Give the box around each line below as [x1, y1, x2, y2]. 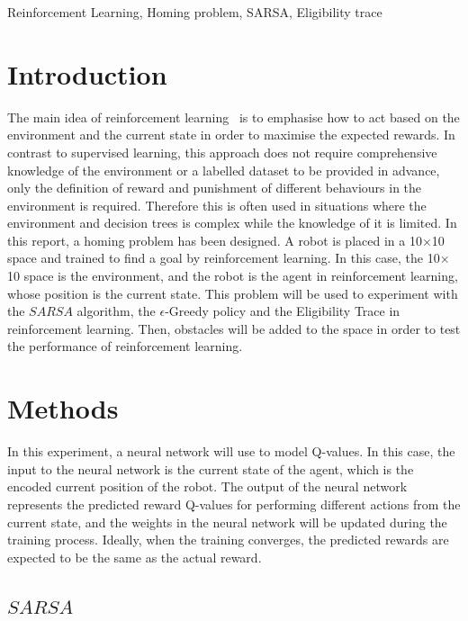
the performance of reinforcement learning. [7, 337, 243, 355]
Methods [7, 390, 119, 427]
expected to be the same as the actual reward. [7, 547, 262, 566]
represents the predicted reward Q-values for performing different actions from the [7, 494, 461, 513]
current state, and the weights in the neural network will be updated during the [7, 512, 447, 531]
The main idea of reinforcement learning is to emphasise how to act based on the [7, 107, 460, 126]
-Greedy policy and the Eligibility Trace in [165, 301, 400, 320]
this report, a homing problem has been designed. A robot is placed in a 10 [7, 230, 422, 249]
